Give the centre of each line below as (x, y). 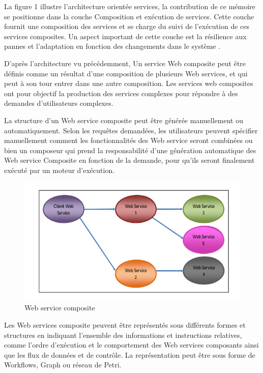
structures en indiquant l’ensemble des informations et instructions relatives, (123, 335)
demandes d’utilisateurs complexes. (59, 103)
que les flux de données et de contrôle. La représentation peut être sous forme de (130, 354)
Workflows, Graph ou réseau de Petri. (63, 365)
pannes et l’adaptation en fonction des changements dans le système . (112, 46)
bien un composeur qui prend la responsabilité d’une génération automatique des (130, 150)
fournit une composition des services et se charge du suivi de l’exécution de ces (127, 26)
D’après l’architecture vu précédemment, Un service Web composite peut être (125, 63)
